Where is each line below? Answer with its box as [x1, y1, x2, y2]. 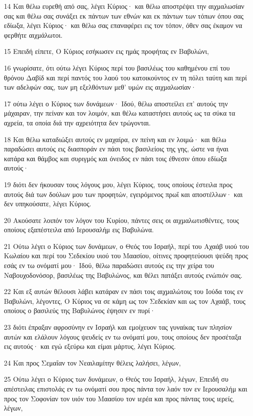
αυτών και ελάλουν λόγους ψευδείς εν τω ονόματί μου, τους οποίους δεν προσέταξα [4, 331, 241, 342]
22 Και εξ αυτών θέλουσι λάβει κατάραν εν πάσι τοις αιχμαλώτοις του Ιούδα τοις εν [4, 286, 243, 296]
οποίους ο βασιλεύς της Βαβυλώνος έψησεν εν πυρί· [4, 305, 156, 316]
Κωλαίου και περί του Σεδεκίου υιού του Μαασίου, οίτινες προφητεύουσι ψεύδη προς [4, 250, 248, 261]
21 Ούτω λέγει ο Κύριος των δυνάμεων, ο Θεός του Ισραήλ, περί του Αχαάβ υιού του [4, 241, 249, 251]
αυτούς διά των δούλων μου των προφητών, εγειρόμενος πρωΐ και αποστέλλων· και [4, 189, 243, 199]
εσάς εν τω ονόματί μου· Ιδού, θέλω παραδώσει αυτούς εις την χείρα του [4, 260, 214, 270]
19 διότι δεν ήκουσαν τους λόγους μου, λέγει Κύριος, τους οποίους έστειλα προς [4, 179, 232, 189]
